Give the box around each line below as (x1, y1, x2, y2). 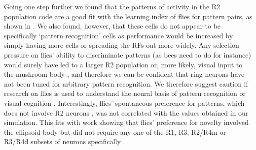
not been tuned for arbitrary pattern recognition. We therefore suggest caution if (4, 78, 248, 89)
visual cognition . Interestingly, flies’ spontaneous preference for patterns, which (4, 97, 245, 108)
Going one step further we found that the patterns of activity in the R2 (4, 1, 220, 11)
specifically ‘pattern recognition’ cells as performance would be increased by (4, 30, 233, 40)
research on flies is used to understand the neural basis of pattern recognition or (4, 88, 246, 98)
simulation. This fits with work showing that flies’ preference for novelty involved (4, 117, 249, 127)
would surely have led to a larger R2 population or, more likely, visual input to (4, 59, 243, 69)
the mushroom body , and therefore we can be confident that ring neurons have (4, 69, 245, 79)
